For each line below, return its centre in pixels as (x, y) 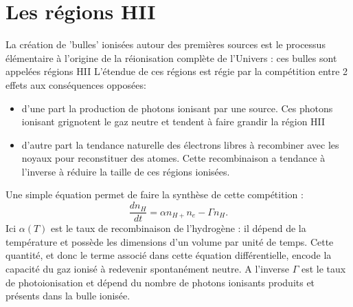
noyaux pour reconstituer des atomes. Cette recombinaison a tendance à (173, 158)
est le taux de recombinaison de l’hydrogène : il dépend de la (179, 228)
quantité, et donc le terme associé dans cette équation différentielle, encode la (169, 255)
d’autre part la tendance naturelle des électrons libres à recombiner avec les (180, 144)
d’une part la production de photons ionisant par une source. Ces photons (177, 108)
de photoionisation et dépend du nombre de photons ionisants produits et (160, 282)
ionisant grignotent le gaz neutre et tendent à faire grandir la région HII (173, 121)
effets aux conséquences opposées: (76, 84)
